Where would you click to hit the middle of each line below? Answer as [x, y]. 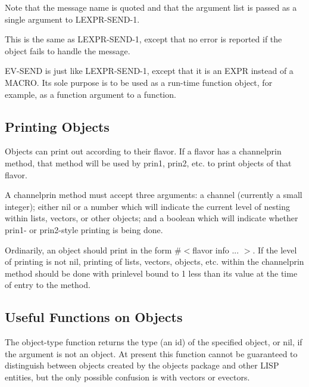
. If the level [275, 250]
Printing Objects [57, 126]
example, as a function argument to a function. [90, 94]
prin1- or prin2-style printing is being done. [84, 229]
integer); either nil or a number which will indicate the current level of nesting [148, 206]
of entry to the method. [48, 285]
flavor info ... [216, 250]
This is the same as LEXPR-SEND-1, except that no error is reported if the [143, 39]
